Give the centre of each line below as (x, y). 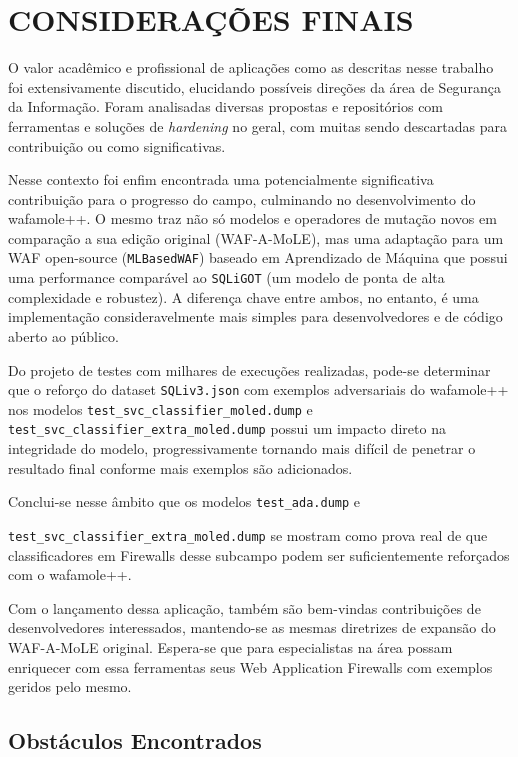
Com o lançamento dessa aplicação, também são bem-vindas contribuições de (244, 607)
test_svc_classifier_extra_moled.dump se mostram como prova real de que (248, 534)
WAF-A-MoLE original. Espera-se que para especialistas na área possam (230, 647)
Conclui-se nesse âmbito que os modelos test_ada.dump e (184, 501)
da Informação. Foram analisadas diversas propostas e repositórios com (226, 106)
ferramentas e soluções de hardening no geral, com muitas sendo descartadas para (257, 125)
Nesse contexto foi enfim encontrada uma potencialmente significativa (221, 179)
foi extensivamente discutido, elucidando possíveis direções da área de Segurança (254, 86)
